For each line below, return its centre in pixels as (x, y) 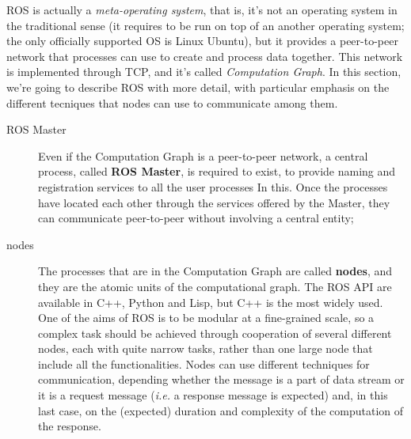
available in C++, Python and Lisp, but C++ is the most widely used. (211, 302)
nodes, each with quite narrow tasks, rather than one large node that (205, 348)
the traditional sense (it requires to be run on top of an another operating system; (205, 25)
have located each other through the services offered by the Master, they (214, 202)
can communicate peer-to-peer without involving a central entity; (196, 218)
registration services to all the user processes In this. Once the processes (213, 186)
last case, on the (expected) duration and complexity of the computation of (221, 410)
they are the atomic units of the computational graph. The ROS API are (215, 286)
